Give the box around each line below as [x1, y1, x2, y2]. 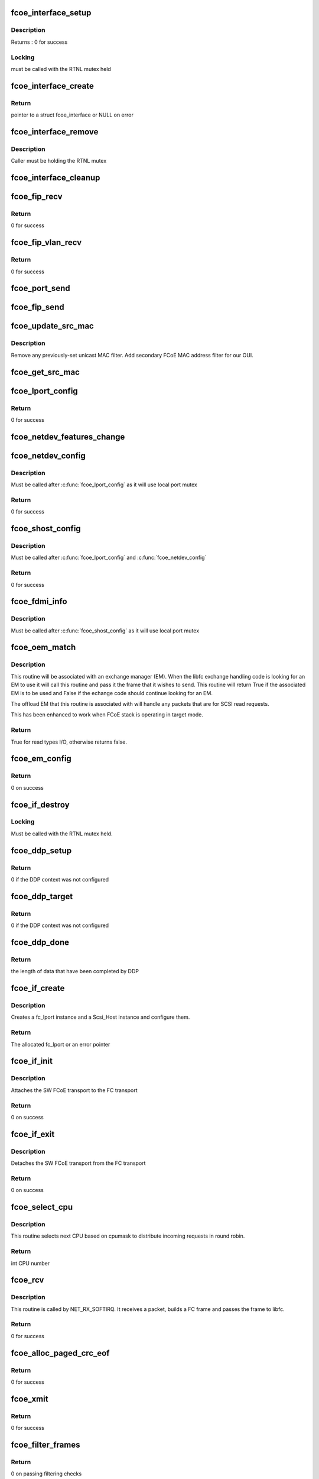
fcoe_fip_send [11, 302, 64, 312]
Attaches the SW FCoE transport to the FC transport [11, 1086, 138, 1094]
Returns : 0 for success [11, 38, 68, 46]
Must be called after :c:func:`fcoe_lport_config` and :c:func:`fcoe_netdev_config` [11, 554, 207, 561]
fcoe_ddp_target [11, 891, 73, 902]
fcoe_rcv [11, 1275, 44, 1285]
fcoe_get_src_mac [11, 367, 80, 377]
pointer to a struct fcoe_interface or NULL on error [11, 111, 134, 118]
